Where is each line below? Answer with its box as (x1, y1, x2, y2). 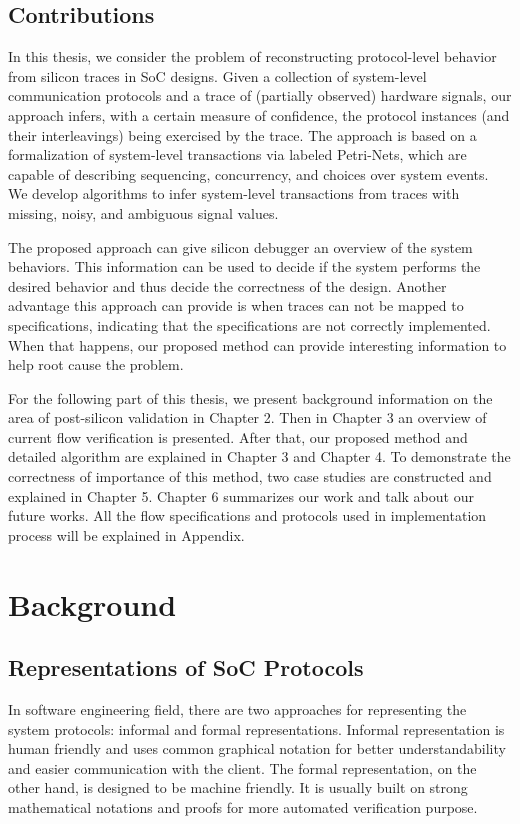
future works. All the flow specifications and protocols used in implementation (8, 505, 487, 526)
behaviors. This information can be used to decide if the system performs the (8, 256, 481, 277)
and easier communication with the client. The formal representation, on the (8, 757, 477, 778)
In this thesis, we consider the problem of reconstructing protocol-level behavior (8, 46, 497, 67)
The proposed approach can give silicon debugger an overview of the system (8, 236, 473, 257)
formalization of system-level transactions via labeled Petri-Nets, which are (8, 144, 467, 165)
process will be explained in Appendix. (8, 524, 245, 545)
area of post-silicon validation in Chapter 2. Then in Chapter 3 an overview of (8, 407, 487, 428)
